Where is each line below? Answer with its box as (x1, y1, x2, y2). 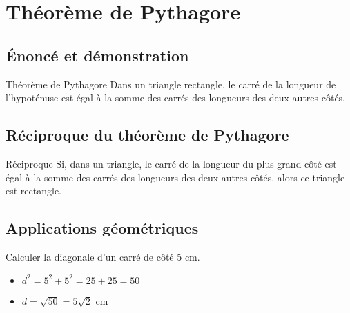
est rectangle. (6, 183, 61, 198)
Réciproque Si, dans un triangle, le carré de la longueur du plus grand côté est (6, 156, 337, 170)
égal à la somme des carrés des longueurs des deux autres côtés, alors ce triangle (6, 170, 345, 184)
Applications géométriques (6, 217, 199, 239)
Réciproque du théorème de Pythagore (6, 124, 289, 145)
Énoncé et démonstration (6, 44, 189, 65)
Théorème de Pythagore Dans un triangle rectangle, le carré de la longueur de (6, 77, 336, 91)
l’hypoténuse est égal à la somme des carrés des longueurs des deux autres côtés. (6, 90, 345, 105)
